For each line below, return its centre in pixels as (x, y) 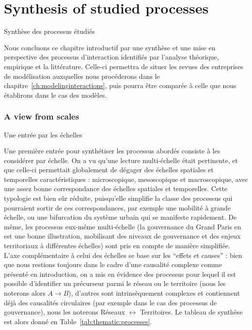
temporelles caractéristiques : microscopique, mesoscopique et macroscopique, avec (126, 179)
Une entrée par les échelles (43, 134)
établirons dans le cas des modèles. (55, 95)
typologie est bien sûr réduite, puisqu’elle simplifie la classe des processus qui (118, 198)
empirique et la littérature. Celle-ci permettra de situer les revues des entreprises (124, 66)
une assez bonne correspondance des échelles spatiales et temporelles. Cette (116, 188)
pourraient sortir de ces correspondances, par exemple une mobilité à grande (118, 207)
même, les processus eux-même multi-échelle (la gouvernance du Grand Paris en (123, 226)
